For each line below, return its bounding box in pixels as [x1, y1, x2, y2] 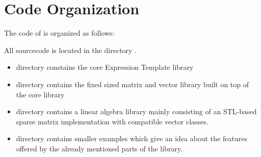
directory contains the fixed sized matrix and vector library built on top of [16, 78, 249, 89]
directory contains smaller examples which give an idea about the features [16, 133, 247, 144]
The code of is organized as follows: [4, 28, 115, 38]
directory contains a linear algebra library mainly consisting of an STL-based [16, 106, 257, 117]
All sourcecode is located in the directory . [4, 44, 137, 55]
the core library [16, 89, 65, 99]
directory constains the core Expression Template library [16, 62, 194, 72]
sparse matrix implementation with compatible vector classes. [16, 116, 208, 126]
